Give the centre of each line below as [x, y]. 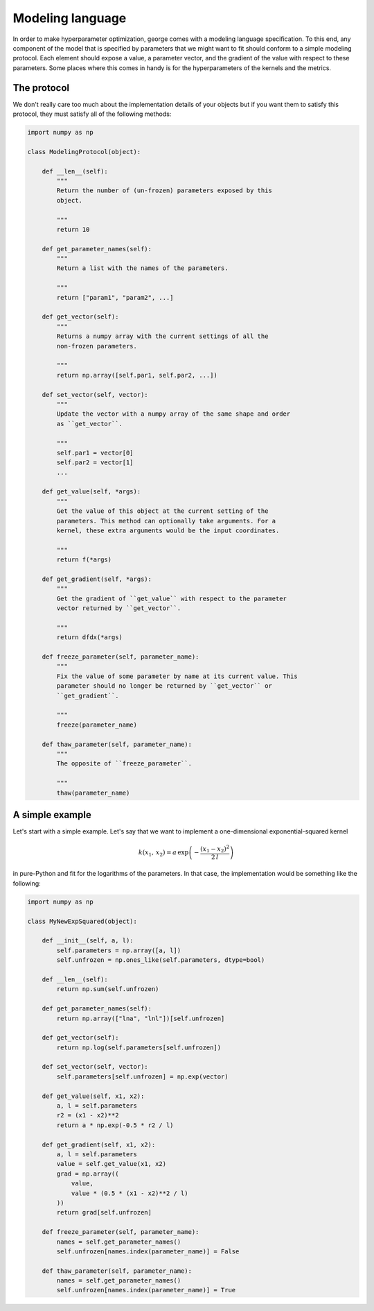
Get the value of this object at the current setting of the [162, 511]
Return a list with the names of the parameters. [142, 268]
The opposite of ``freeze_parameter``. [124, 764]
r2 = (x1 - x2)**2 [88, 1115]
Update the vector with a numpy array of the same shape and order [173, 414]
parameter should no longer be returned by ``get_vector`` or [164, 686]
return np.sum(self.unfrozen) [108, 989]
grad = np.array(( [88, 1174]
